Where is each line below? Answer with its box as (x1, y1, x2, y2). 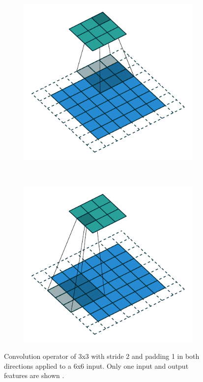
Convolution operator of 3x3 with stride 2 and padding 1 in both (4, 351, 200, 361)
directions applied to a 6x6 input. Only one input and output (4, 360, 189, 371)
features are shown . (4, 370, 64, 381)
